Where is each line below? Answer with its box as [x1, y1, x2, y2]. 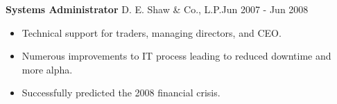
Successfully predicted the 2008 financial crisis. [21, 85, 221, 100]
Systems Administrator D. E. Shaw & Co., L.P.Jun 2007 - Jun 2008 [6, 2, 309, 16]
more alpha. [21, 62, 73, 76]
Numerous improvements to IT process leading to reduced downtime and [21, 49, 331, 63]
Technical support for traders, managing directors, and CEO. [21, 25, 282, 40]
